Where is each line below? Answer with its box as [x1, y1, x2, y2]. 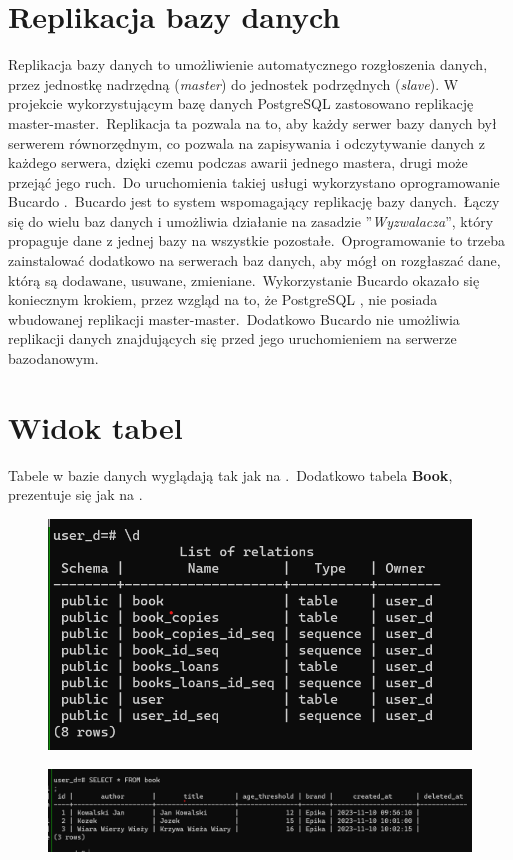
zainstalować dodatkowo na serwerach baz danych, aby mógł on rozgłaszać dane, [8, 250, 501, 271]
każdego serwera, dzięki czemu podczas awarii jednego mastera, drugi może [8, 152, 468, 173]
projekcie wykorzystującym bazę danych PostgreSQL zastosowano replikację [8, 93, 474, 114]
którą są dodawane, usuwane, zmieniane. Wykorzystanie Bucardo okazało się [8, 269, 480, 290]
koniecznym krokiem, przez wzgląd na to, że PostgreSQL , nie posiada [8, 289, 438, 310]
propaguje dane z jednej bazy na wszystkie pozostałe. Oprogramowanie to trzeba [8, 230, 506, 251]
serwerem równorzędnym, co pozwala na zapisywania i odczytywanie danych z [8, 132, 486, 153]
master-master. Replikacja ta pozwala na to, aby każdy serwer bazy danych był [8, 112, 497, 133]
